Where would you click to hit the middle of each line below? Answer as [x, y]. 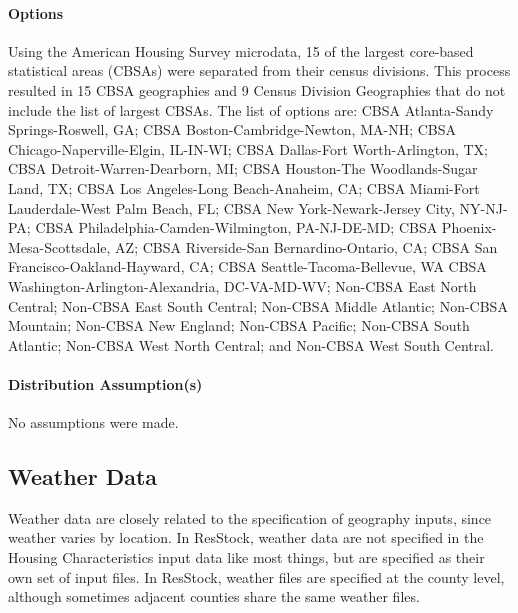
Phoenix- [469, 227]
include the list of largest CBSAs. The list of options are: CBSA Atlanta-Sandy [251, 109]
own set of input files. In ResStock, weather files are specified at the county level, [256, 576]
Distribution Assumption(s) [105, 383]
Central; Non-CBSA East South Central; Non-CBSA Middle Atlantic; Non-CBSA [258, 305]
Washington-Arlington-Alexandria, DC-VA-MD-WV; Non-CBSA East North [242, 285]
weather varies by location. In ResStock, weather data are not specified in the [246, 537]
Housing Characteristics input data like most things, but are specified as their [246, 557]
